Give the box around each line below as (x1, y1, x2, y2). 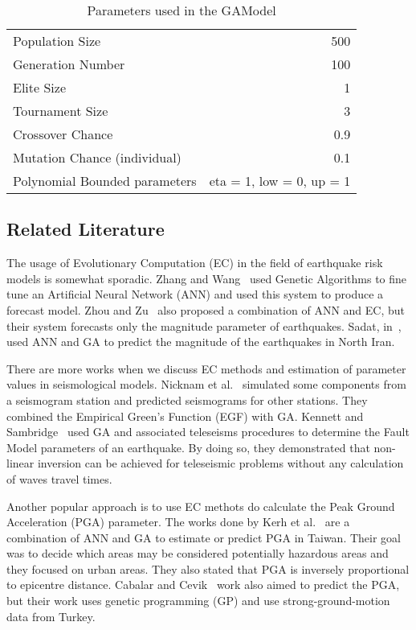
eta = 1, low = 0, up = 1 (209, 171, 351, 190)
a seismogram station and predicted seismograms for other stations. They (6, 391, 368, 408)
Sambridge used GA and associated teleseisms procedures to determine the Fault (6, 423, 410, 440)
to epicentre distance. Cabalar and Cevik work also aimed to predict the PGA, (6, 576, 400, 593)
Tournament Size (13, 101, 108, 120)
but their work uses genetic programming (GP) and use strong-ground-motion (6, 592, 390, 609)
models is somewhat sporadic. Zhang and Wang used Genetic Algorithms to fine (6, 270, 407, 286)
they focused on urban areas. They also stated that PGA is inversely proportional (6, 560, 410, 577)
